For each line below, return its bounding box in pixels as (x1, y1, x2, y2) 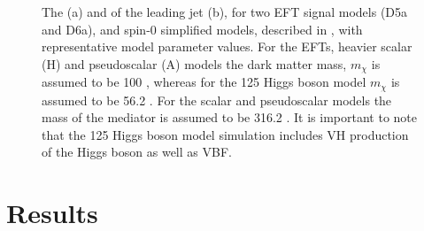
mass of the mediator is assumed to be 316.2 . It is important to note (42, 108, 417, 127)
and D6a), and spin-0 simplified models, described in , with (42, 19, 363, 38)
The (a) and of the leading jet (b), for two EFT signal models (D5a (42, 3, 408, 20)
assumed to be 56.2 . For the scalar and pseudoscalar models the (42, 90, 392, 109)
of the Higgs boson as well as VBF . (42, 142, 232, 161)
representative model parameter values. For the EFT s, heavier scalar (42, 37, 412, 56)
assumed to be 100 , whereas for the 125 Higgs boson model (42, 73, 366, 91)
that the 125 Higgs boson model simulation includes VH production (42, 125, 409, 143)
